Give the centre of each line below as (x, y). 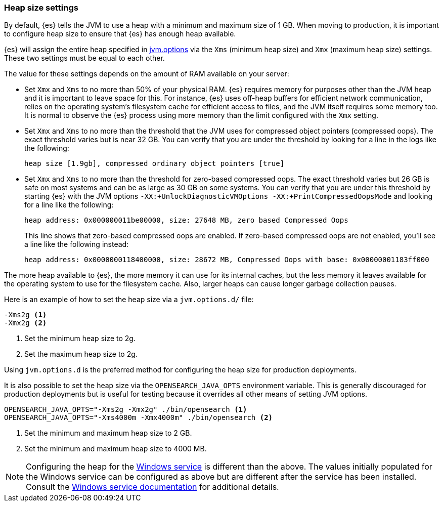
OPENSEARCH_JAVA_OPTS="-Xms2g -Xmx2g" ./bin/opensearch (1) (126, 410)
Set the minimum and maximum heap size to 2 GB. (108, 433)
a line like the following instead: (77, 244)
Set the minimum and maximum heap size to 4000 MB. (116, 449)
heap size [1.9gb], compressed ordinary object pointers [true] (154, 164)
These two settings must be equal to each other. (84, 58)
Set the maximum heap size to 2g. (81, 354)
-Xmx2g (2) (26, 323)
